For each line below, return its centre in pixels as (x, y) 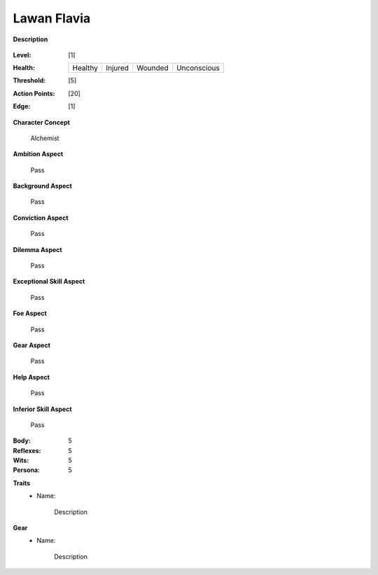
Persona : (26, 470)
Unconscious (198, 68)
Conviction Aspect (41, 218)
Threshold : (29, 81)
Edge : (22, 106)
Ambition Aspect (38, 154)
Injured (118, 68)
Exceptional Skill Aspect (49, 282)
